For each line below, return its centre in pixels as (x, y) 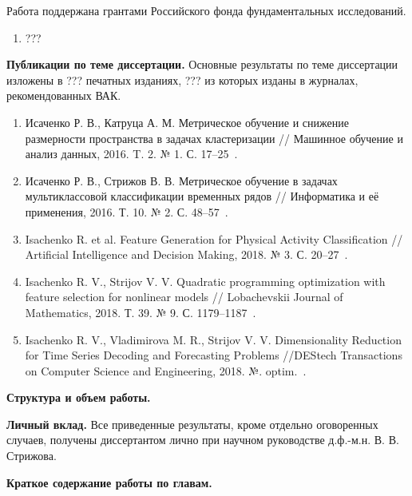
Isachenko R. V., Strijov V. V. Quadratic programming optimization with (205, 281)
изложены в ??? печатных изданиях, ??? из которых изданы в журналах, (182, 79)
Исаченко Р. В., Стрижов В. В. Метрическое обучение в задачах (181, 180)
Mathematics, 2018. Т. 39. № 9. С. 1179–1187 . (141, 312)
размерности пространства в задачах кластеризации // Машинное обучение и (214, 138)
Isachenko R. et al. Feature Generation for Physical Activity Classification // (214, 238)
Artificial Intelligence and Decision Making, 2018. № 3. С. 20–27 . (186, 254)
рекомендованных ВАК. (64, 95)
